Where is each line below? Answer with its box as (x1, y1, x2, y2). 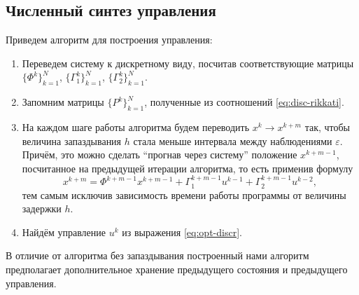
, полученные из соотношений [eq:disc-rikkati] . (144, 95, 344, 109)
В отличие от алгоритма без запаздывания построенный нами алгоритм (6, 248, 309, 263)
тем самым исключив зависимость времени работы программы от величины (22, 187, 346, 202)
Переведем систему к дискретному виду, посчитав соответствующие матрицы (22, 55, 354, 70)
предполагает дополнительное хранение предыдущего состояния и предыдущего (6, 261, 348, 276)
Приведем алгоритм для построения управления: (6, 32, 213, 47)
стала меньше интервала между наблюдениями (133, 133, 332, 148)
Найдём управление (22, 224, 106, 239)
